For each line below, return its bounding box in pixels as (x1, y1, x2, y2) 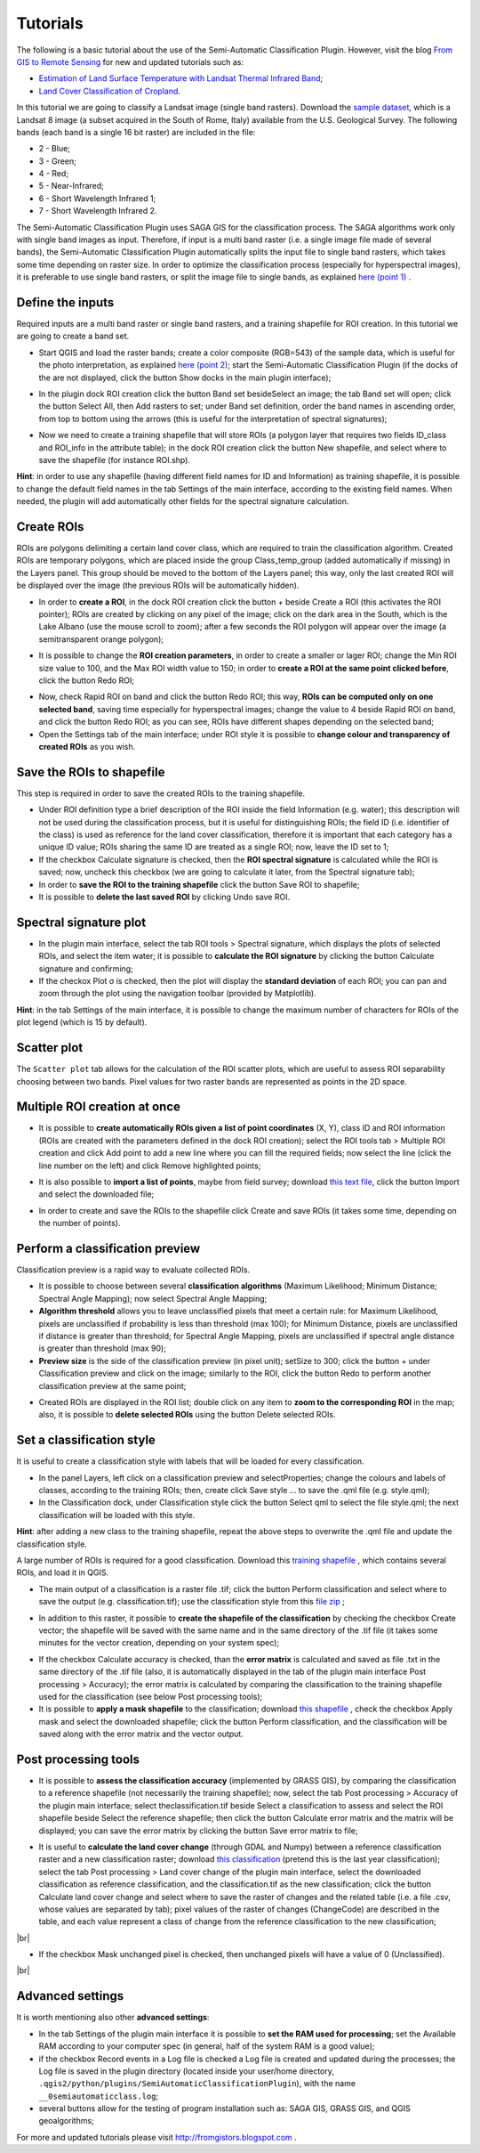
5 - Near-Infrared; (38, 181, 104, 191)
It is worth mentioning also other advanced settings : (16, 2012, 210, 2023)
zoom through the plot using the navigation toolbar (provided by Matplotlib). (38, 988, 316, 999)
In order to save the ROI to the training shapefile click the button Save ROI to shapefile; (38, 879, 360, 890)
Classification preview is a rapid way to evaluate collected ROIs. (16, 1264, 251, 1275)
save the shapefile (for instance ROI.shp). (38, 455, 191, 465)
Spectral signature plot (16, 914, 147, 930)
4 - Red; (38, 168, 69, 179)
